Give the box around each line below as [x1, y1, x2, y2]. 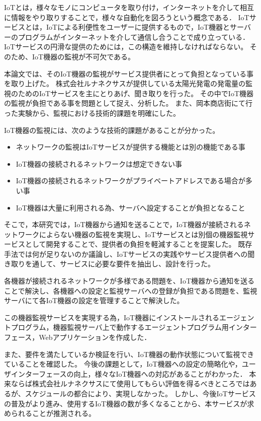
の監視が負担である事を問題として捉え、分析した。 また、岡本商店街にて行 [4, 98, 253, 108]
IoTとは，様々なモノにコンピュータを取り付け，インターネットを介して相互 [4, 2, 254, 12]
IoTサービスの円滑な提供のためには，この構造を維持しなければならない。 [4, 41, 248, 52]
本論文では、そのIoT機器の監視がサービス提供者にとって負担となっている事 [4, 68, 253, 79]
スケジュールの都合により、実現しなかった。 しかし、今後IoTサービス [25, 388, 256, 398]
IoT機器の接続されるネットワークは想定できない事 [16, 158, 182, 169]
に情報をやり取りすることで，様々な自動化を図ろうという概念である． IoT [4, 12, 249, 22]
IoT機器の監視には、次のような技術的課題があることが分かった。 [4, 124, 220, 135]
